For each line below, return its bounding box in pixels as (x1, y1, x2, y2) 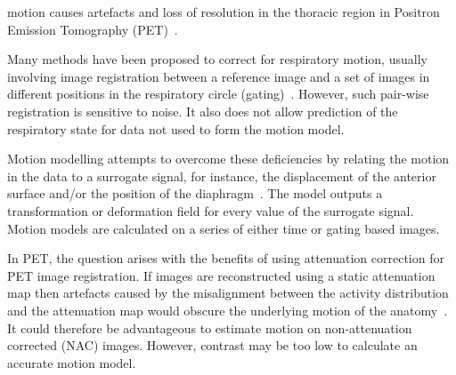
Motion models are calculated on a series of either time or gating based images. (7, 219, 440, 237)
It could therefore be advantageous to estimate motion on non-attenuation (7, 318, 412, 337)
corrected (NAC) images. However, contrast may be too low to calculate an (7, 336, 418, 355)
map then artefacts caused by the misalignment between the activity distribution (7, 283, 449, 302)
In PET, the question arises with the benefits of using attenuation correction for (7, 249, 444, 267)
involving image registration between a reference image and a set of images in (7, 67, 430, 85)
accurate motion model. (7, 353, 136, 371)
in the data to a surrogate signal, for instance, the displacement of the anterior (7, 166, 436, 185)
